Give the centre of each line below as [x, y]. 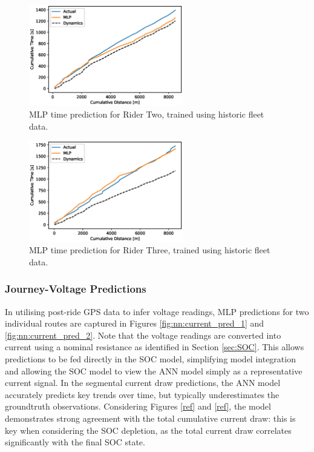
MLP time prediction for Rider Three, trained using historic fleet [150, 250]
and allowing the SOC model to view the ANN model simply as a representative [154, 371]
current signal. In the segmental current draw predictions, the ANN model [143, 383]
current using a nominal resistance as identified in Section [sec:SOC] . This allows [155, 347]
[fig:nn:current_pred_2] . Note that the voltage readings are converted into [143, 335]
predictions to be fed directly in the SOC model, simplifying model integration [150, 359]
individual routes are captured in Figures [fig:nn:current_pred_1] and [135, 323]
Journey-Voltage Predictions [76, 289]
